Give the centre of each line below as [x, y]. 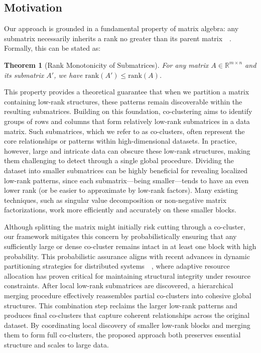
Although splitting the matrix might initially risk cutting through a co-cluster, [125, 226]
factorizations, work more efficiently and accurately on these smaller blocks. [120, 210]
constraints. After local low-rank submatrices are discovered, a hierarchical [119, 285]
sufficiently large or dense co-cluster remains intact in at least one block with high [130, 246]
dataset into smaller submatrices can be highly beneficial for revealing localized [126, 170]
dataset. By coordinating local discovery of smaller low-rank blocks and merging [127, 325]
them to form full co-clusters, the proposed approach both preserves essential [122, 335]
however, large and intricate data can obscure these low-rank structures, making [127, 150]
